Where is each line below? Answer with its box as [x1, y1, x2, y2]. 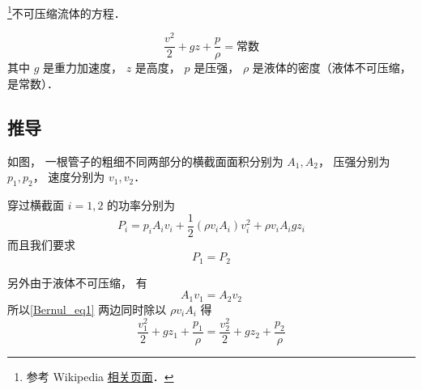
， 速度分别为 [32, 168, 105, 185]
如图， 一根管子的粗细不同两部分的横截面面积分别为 [7, 152, 283, 169]
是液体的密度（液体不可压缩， [252, 59, 411, 76]
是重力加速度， [43, 59, 123, 76]
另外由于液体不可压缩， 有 [7, 273, 147, 290]
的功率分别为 [107, 197, 176, 214]
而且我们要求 [7, 235, 75, 252]
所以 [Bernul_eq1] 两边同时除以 [7, 300, 167, 317]
